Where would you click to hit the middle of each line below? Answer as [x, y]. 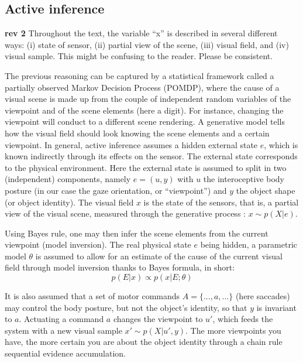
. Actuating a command [61, 319]
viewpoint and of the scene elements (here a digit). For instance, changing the [144, 110]
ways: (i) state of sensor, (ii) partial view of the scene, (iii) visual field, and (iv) [147, 44]
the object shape [266, 190]
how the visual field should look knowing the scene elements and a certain [137, 133]
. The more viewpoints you [233, 330]
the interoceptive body [244, 179]
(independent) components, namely [68, 179]
